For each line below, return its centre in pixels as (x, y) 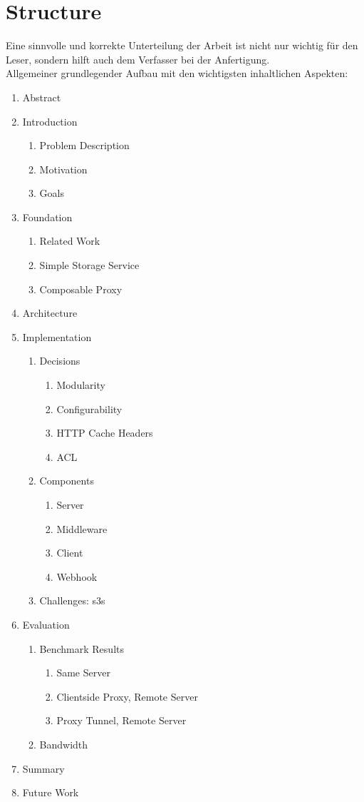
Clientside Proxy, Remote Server (127, 696)
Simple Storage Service (89, 265)
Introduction (50, 121)
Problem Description (84, 145)
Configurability (89, 408)
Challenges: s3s (72, 600)
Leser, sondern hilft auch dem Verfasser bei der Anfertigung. (138, 59)
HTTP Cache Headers (105, 433)
